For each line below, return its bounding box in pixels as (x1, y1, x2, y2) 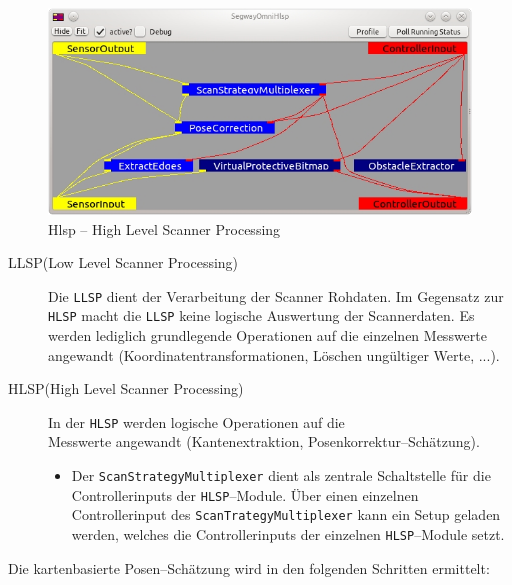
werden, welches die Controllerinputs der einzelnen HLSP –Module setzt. (71, 524, 505, 544)
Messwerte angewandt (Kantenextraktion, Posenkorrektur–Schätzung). (48, 431, 480, 452)
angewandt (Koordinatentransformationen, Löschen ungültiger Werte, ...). (48, 344, 500, 365)
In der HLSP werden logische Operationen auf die (48, 411, 345, 432)
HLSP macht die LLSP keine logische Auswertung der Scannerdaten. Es (48, 305, 475, 326)
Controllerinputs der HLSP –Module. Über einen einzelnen (71, 484, 419, 505)
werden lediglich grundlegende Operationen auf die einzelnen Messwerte (48, 325, 487, 345)
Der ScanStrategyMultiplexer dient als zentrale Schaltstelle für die (71, 465, 491, 486)
